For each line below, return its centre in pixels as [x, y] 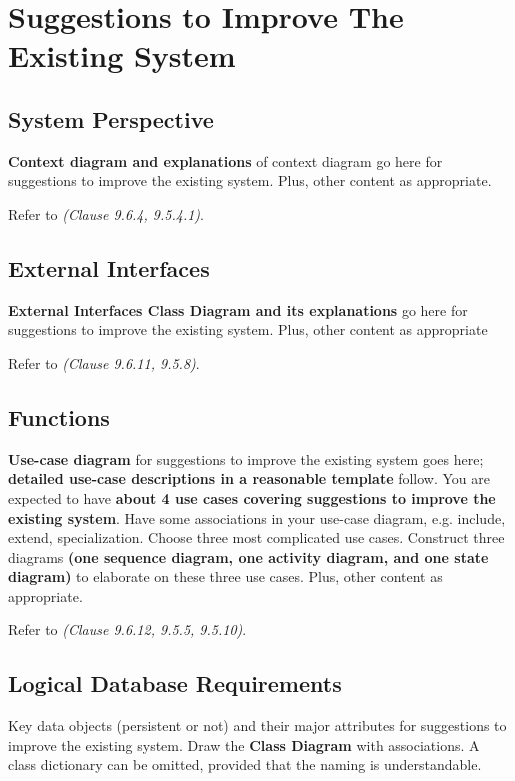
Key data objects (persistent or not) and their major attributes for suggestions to [257, 725]
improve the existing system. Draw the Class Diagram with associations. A [244, 744]
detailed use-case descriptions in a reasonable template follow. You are [249, 478]
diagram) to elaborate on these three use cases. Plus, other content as [225, 576]
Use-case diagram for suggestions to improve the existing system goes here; [246, 458]
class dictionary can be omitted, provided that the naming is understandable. [245, 764]
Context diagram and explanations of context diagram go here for [225, 160]
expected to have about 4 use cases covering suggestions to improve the [252, 497]
